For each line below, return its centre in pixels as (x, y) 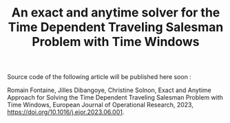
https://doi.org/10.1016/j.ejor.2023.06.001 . (66, 112)
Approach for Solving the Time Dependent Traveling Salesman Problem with (115, 98)
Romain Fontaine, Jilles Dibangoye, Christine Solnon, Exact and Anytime (109, 90)
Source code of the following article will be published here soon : (99, 77)
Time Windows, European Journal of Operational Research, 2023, (101, 105)
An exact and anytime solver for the (116, 13)
